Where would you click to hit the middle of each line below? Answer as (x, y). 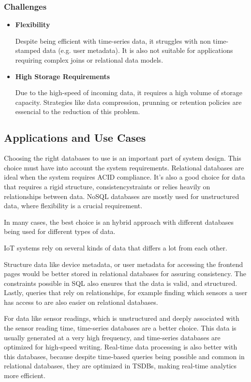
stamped (28, 50)
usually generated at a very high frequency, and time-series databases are (112, 337)
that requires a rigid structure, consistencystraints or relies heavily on (107, 186)
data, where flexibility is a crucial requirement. (73, 206)
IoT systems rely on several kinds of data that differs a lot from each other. (116, 247)
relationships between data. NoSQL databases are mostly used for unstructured (122, 196)
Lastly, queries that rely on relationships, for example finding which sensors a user (126, 292)
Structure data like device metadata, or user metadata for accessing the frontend (124, 264)
